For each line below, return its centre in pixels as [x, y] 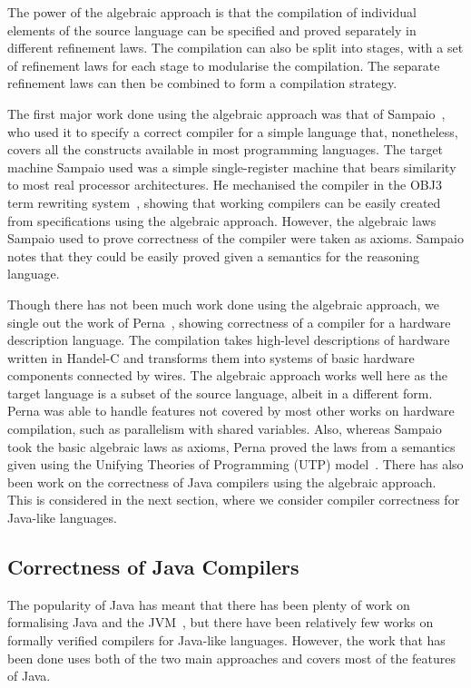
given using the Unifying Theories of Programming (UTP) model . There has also [235, 464]
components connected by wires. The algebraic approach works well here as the [227, 375]
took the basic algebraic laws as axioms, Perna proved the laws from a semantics [231, 446]
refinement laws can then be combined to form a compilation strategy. [202, 83]
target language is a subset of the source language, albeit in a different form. [220, 393]
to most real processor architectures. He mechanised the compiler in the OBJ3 [225, 185]
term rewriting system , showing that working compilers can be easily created [224, 202]
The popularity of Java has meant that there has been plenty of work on [209, 604]
